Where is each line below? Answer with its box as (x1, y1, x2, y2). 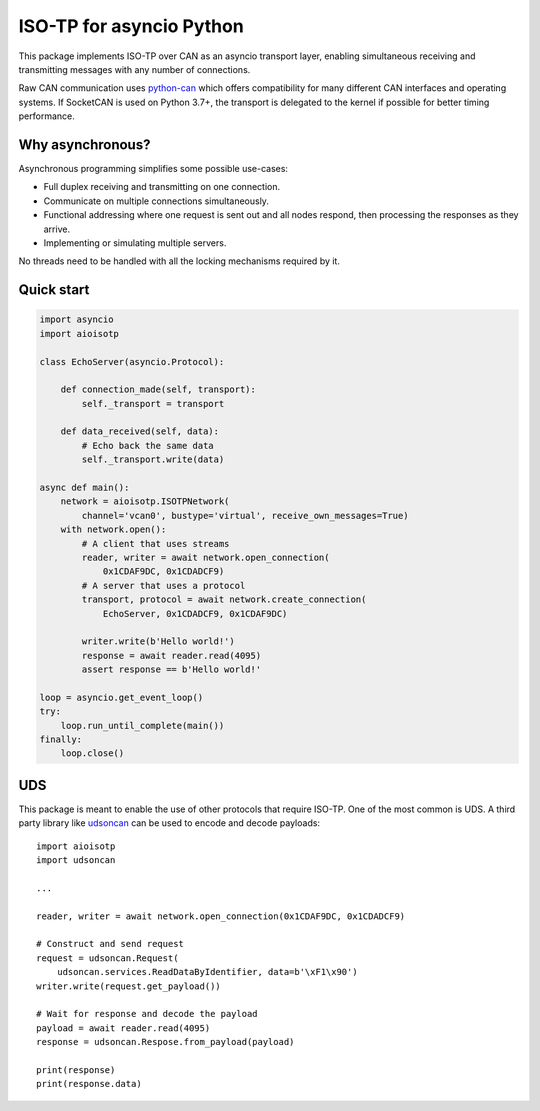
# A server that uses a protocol (81, 580, 246, 591)
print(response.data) (36, 1078, 142, 1090)
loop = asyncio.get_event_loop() (39, 691, 204, 703)
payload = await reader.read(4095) (36, 1022, 211, 1034)
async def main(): (39, 482, 130, 494)
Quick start (18, 281, 90, 299)
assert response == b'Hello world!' (81, 664, 262, 675)
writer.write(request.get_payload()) (36, 980, 222, 992)
